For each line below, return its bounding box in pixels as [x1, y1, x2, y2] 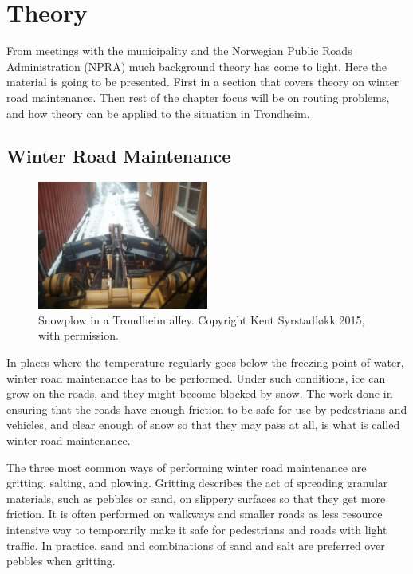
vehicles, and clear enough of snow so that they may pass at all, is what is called [6, 416, 400, 433]
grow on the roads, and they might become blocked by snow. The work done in [6, 385, 393, 402]
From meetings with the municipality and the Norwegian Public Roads [6, 42, 352, 59]
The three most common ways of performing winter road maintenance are [6, 458, 367, 475]
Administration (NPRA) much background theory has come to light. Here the [6, 57, 387, 74]
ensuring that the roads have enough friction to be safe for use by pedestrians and [6, 400, 407, 417]
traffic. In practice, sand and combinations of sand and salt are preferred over [6, 537, 385, 553]
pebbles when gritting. [6, 552, 116, 569]
